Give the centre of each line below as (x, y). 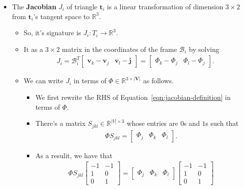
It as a (33, 49)
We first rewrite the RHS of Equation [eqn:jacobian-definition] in (133, 97)
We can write (44, 81)
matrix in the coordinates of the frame (119, 49)
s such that (222, 123)
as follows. (158, 81)
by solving (204, 49)
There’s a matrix (60, 123)
